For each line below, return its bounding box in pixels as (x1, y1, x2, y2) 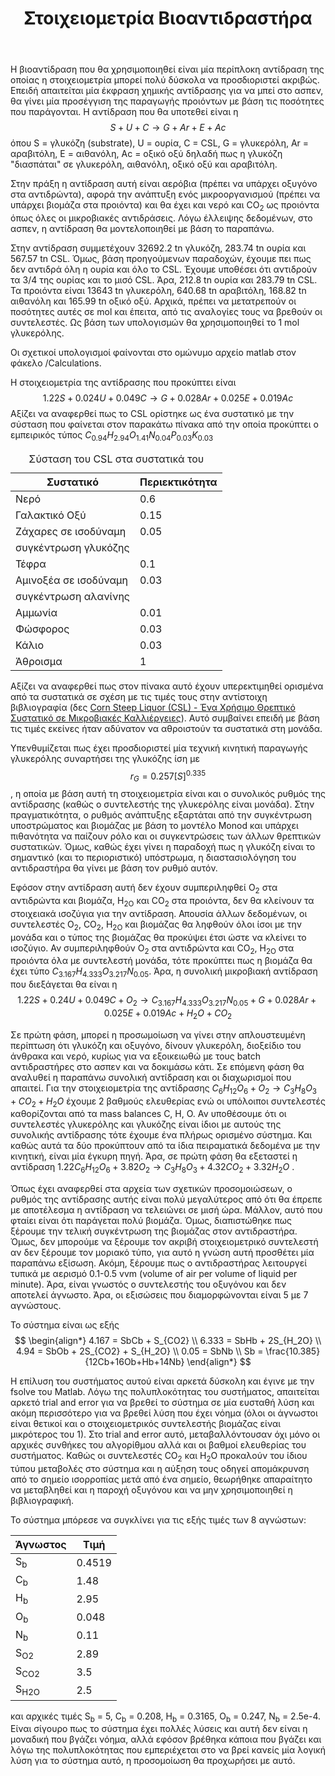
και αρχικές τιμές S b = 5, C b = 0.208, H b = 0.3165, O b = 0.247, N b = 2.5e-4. (10, 1710, 321, 1724)
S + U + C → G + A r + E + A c (109, 122, 227, 134)
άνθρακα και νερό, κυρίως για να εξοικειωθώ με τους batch (10, 1050, 262, 1062)
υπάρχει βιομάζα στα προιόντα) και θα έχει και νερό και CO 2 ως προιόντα (10, 199, 320, 213)
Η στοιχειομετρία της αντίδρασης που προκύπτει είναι (10, 376, 237, 388)
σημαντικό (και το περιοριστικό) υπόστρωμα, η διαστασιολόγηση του (10, 852, 297, 864)
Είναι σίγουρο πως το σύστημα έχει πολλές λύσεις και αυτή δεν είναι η (10, 1723, 308, 1735)
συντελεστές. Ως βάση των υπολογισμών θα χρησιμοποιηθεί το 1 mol (10, 316, 300, 328)
